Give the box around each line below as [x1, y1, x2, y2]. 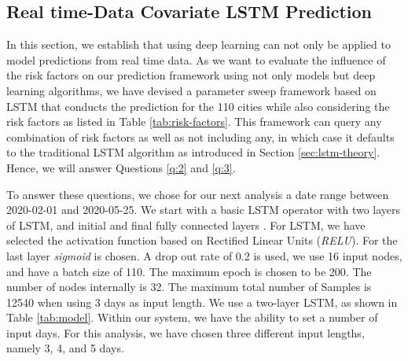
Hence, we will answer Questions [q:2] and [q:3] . [6, 159, 236, 175]
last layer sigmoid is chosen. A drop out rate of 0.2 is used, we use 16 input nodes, [6, 247, 402, 263]
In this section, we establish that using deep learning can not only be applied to [6, 36, 391, 53]
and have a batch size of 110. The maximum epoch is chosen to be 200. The [6, 263, 372, 279]
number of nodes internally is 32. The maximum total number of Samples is [6, 278, 372, 295]
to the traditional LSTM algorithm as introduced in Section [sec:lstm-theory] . [6, 144, 380, 160]
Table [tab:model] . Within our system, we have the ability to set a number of [6, 309, 378, 326]
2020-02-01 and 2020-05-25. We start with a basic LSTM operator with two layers [6, 201, 401, 218]
